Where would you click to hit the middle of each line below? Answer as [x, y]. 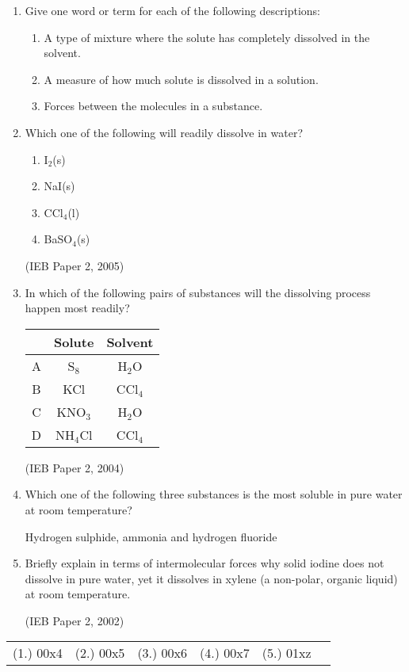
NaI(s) [59, 186]
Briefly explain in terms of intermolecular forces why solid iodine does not [204, 563]
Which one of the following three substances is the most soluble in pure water [214, 494]
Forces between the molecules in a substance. [153, 106]
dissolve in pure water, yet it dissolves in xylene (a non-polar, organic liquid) [211, 578]
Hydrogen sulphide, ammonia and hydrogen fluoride [151, 536]
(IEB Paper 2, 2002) [75, 620]
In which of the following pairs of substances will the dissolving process [198, 292]
